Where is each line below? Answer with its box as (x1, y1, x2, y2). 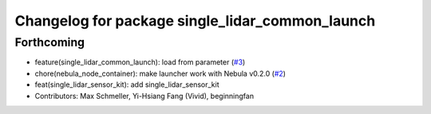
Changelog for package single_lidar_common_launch (14, 12, 376, 29)
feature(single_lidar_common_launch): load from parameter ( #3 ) (34, 57, 246, 67)
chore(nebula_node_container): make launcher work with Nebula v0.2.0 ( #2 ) (34, 69, 287, 78)
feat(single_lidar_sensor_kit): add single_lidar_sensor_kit (34, 80, 219, 89)
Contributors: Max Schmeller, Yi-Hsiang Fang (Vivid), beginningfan (34, 91, 255, 100)
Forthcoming (14, 35, 85, 49)
